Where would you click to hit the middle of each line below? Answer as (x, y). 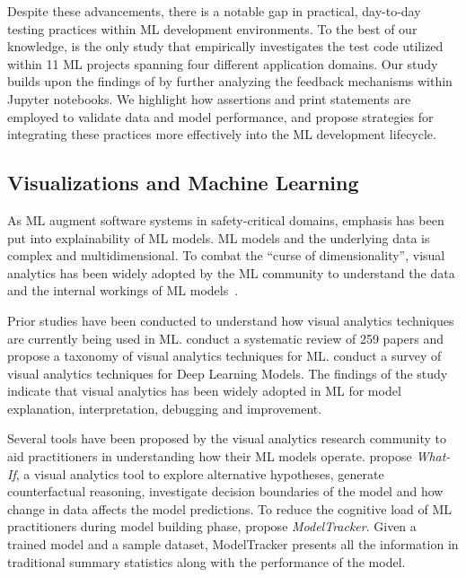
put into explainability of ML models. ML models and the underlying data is (219, 237)
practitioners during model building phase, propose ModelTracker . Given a (212, 526)
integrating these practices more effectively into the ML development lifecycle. (222, 134)
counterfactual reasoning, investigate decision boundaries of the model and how (225, 491)
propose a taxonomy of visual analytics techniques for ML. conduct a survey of (224, 356)
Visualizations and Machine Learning (183, 183)
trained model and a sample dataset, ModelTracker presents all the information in (233, 544)
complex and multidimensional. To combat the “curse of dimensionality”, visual (226, 255)
